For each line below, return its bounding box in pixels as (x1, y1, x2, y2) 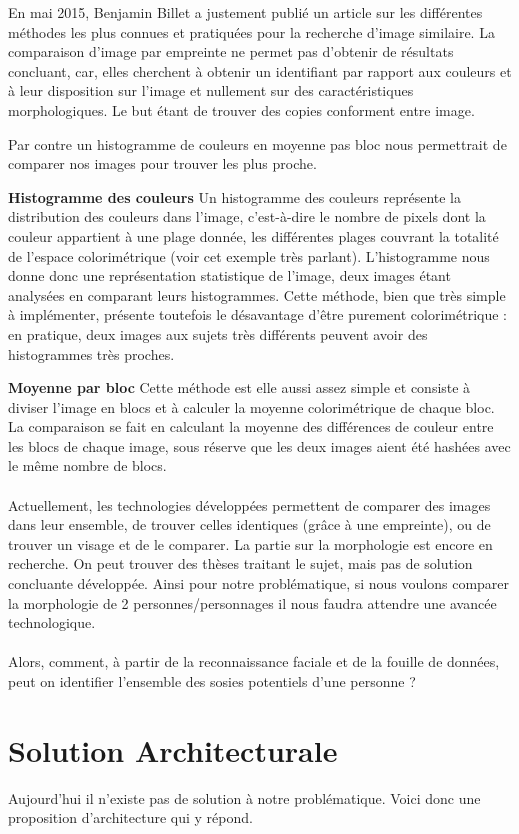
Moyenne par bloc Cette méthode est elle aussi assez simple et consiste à (8, 377, 471, 398)
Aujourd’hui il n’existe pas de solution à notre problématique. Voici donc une (8, 787, 481, 808)
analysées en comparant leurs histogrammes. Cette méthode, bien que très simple (8, 284, 506, 305)
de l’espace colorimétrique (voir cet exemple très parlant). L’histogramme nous (8, 245, 490, 266)
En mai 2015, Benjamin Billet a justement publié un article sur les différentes (8, 2, 483, 22)
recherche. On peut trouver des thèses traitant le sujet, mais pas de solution (8, 553, 473, 574)
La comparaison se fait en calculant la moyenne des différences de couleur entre (8, 416, 494, 437)
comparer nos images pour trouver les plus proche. (8, 153, 317, 174)
